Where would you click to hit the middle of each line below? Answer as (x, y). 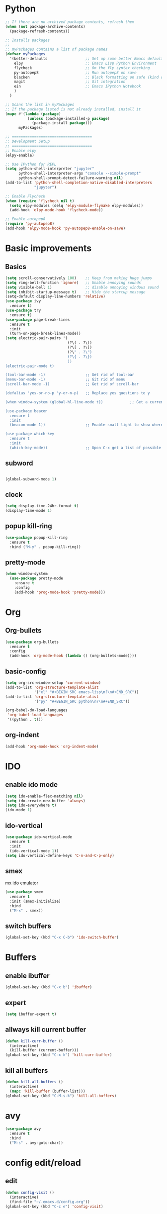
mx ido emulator (22, 883)
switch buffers (28, 926)
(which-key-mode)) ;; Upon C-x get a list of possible (85, 448)
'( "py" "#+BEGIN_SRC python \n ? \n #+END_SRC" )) (82, 701)
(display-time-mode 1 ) (29, 511)
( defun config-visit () (30, 1192)
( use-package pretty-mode (37, 578)
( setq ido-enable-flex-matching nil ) (44, 796)
